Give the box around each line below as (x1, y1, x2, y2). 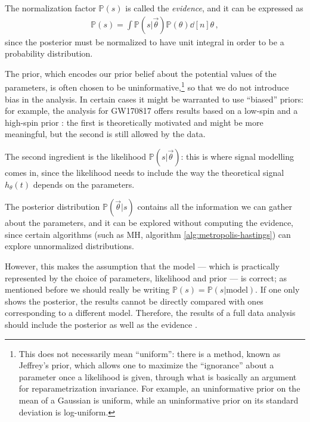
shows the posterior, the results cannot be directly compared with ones (5, 294, 263, 307)
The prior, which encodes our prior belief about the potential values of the (5, 67, 277, 79)
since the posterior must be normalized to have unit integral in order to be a (5, 35, 284, 48)
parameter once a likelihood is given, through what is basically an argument (18, 370, 297, 383)
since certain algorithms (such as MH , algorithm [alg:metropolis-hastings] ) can (5, 228, 291, 240)
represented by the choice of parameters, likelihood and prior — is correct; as (5, 271, 287, 284)
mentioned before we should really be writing (5, 283, 170, 296)
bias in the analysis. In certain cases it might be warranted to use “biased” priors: (5, 92, 303, 105)
